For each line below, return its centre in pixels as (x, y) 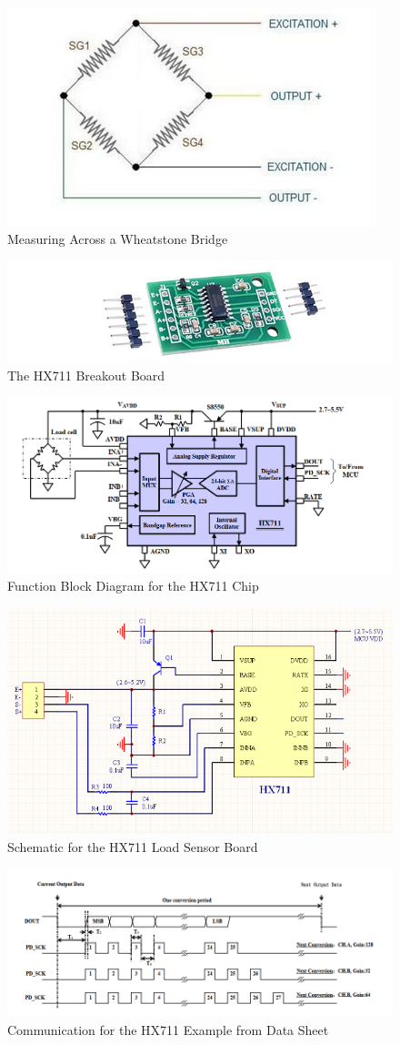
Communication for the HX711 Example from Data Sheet (168, 1029)
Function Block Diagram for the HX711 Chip (133, 586)
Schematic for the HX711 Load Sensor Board (133, 846)
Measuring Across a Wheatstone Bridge (118, 238)
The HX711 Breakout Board (86, 375)
